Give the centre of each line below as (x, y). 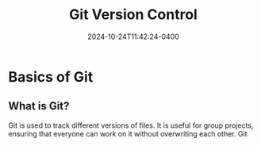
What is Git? (39, 106)
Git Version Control (133, 15)
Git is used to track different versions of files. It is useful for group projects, (131, 125)
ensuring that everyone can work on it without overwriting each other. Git (128, 133)
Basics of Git (51, 77)
